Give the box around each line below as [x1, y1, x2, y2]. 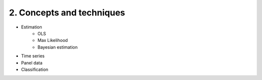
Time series [21, 53, 45, 59]
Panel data [21, 60, 43, 66]
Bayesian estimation [37, 44, 78, 50]
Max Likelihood [37, 38, 68, 43]
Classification [21, 67, 49, 72]
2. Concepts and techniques [9, 7, 126, 18]
